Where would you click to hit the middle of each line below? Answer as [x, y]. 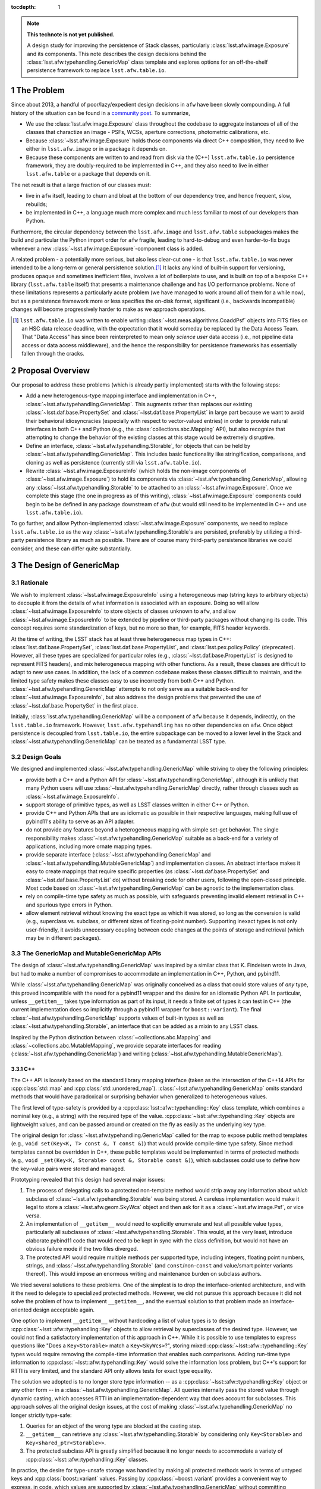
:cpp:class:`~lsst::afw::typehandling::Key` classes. [87, 1459]
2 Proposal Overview [51, 370]
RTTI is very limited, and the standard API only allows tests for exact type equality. [111, 1370]
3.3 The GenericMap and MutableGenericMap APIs [86, 954]
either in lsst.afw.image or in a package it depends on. [97, 149]
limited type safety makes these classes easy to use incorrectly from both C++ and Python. [123, 680]
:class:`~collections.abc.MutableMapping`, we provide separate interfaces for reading [116, 1045]
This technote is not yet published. [71, 34]
